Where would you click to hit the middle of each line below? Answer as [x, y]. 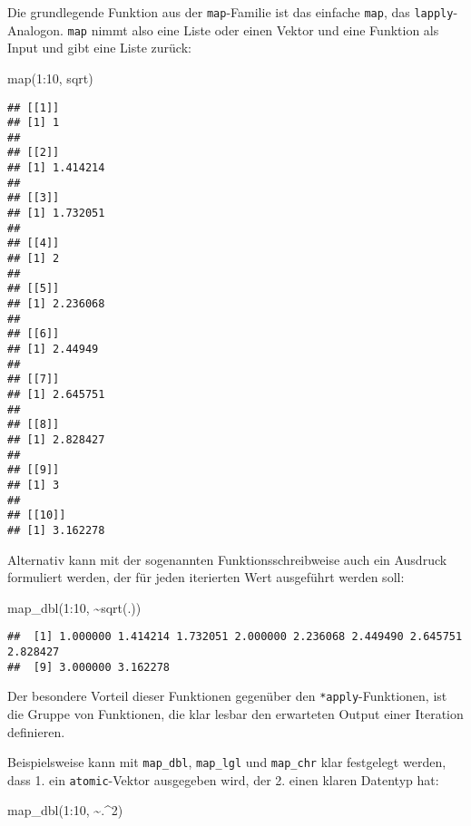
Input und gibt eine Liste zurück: [99, 48]
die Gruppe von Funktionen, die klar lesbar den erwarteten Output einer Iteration [235, 713]
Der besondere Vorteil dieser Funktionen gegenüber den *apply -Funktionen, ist [227, 696]
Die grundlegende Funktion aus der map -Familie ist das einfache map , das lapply [231, 12]
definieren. [36, 731]
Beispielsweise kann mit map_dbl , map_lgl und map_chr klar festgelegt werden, [227, 762]
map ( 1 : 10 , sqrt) [50, 78]
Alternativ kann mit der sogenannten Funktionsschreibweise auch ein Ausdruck [227, 559]
